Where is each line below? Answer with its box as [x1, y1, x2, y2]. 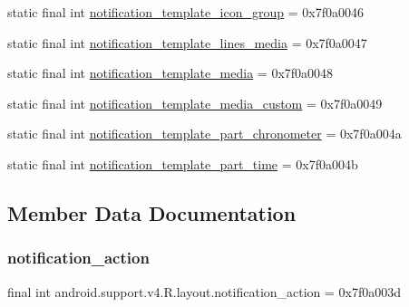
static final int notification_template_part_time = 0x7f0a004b [7, 154, 358, 173]
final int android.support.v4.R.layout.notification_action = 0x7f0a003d [7, 282, 402, 301]
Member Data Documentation [7, 198, 297, 226]
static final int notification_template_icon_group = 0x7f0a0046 [7, 3, 364, 21]
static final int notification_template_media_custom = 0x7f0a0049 [7, 93, 383, 112]
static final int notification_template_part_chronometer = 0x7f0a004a [7, 124, 402, 143]
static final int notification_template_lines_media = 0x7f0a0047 [7, 33, 367, 52]
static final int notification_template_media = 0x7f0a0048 [7, 63, 334, 82]
